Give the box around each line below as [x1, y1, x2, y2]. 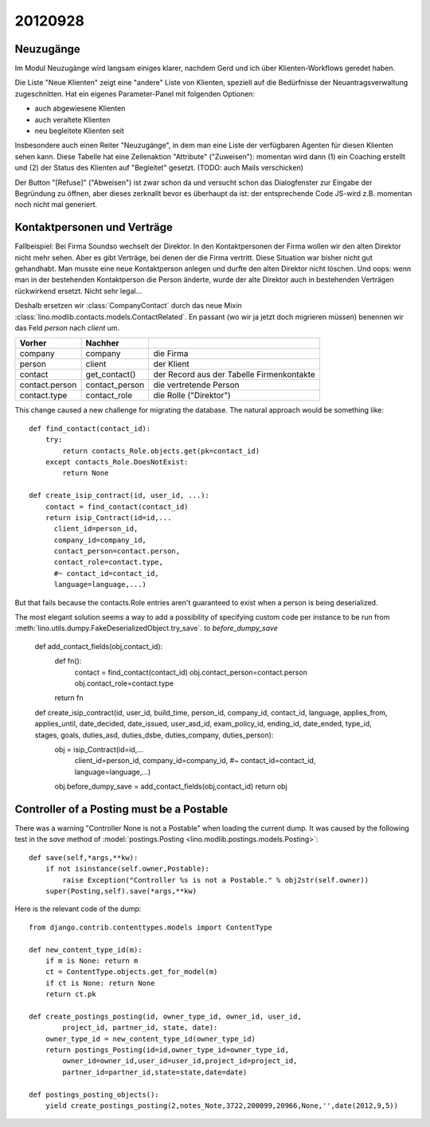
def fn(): [54, 656, 82, 666]
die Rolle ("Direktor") [153, 390, 231, 401]
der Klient [153, 358, 190, 370]
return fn [54, 693, 84, 702]
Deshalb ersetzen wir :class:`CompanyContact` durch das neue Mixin [14, 301, 242, 311]
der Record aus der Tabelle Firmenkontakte [153, 369, 316, 380]
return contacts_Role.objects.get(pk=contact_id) [62, 446, 260, 456]
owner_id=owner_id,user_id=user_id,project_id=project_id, [62, 1056, 298, 1066]
